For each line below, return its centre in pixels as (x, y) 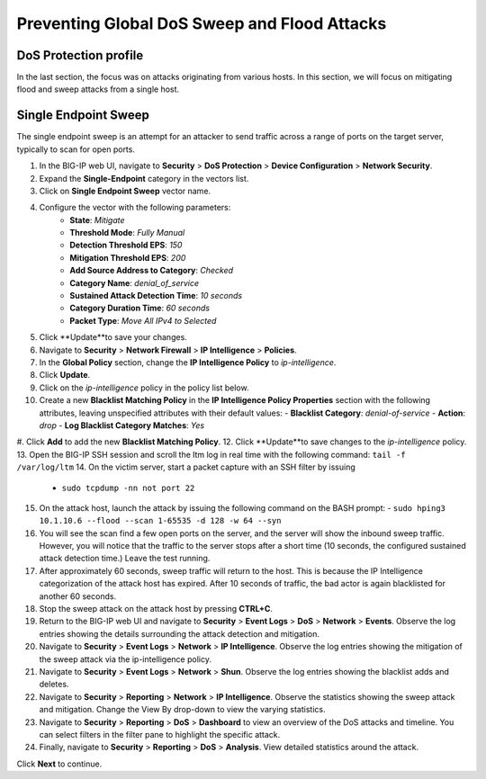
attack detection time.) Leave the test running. (125, 559)
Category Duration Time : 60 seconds (140, 308)
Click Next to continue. (59, 764)
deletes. (54, 685)
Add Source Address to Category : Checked (152, 271)
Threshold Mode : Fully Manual (127, 233)
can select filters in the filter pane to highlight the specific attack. (160, 734)
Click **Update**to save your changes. (113, 337)
